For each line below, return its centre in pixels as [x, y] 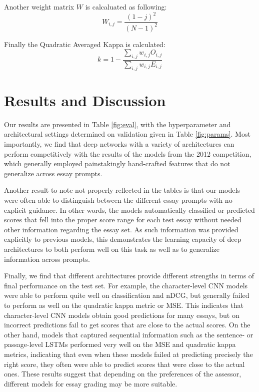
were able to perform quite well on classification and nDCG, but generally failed [127, 295]
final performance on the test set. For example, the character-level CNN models [126, 285]
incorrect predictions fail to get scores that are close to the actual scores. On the [127, 325]
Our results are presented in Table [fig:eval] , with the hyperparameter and [117, 124]
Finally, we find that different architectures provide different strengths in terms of [129, 276]
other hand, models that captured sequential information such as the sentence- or [129, 334]
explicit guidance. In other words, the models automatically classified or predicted [129, 210]
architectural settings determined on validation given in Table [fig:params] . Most [127, 134]
